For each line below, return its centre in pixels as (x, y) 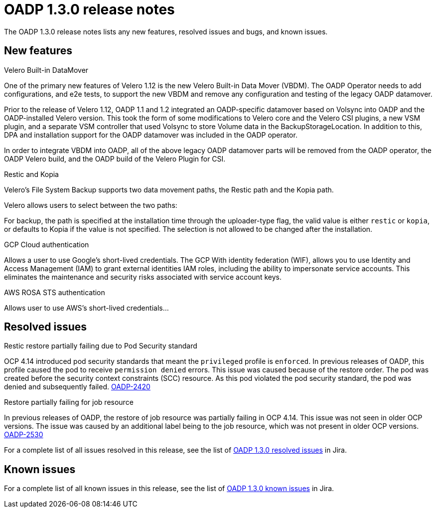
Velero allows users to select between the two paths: (91, 205)
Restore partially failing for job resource (69, 402)
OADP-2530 (24, 435)
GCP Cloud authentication (47, 244)
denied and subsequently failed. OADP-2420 (77, 387)
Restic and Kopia (31, 174)
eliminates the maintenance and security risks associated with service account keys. (143, 277)
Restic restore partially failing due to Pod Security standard (101, 346)
